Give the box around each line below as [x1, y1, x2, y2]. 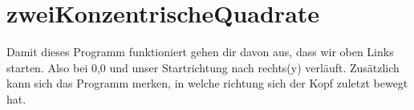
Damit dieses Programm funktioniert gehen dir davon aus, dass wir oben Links [6, 43, 394, 60]
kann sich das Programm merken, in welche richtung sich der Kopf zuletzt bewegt [6, 75, 408, 92]
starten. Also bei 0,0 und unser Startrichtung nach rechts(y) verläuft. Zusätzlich [6, 59, 400, 75]
